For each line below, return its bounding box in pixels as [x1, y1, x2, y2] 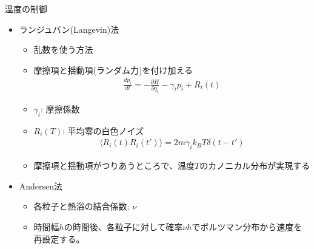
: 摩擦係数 [41, 102, 80, 115]
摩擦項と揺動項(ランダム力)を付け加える [33, 63, 193, 76]
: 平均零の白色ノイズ [62, 124, 144, 137]
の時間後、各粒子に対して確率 [64, 220, 183, 233]
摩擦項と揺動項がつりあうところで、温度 [33, 159, 195, 172]
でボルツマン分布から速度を [192, 220, 302, 233]
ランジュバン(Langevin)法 [19, 22, 119, 35]
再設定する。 [33, 232, 85, 245]
